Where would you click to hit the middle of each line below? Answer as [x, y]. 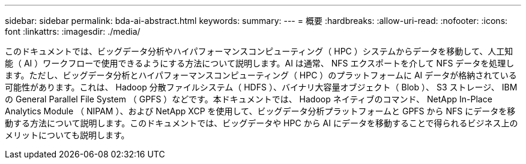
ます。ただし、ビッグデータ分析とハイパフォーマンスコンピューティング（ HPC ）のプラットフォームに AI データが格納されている [261, 75]
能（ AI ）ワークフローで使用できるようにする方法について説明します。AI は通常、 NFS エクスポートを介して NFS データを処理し [260, 63]
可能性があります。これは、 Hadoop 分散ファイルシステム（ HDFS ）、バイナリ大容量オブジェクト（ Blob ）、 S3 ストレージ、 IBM [261, 87]
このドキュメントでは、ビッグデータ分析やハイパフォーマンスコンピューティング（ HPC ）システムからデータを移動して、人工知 [259, 51]
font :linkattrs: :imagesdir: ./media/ [73, 31]
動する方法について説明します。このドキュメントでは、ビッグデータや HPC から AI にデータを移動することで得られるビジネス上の [261, 123]
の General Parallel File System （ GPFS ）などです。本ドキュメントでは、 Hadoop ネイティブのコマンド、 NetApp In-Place [249, 99]
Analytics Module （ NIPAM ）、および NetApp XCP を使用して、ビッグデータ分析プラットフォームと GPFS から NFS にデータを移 [260, 111]
